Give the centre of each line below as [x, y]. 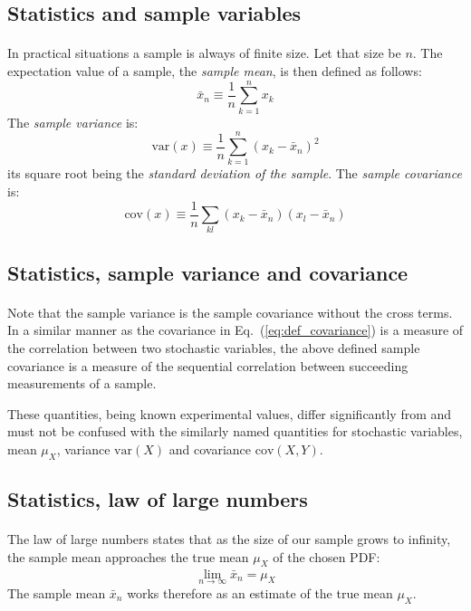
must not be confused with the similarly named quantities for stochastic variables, [235, 431]
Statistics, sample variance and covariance [208, 272]
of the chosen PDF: [327, 556]
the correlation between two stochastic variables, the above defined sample [214, 347]
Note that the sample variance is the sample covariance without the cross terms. [230, 312]
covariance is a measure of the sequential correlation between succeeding [208, 365]
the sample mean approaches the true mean [128, 556]
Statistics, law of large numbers [158, 499]
